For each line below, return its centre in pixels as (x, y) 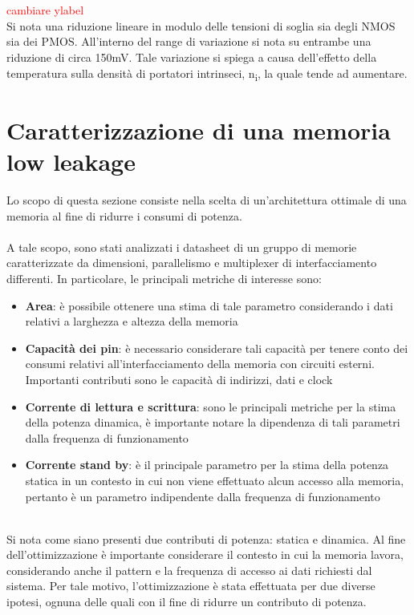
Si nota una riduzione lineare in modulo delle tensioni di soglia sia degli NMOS (201, 25)
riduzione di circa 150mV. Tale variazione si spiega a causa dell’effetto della (192, 57)
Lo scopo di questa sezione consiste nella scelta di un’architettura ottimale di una (207, 200)
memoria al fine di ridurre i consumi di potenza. (124, 215)
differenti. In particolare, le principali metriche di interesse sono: (164, 278)
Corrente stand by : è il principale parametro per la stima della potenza (207, 465)
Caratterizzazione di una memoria (199, 129)
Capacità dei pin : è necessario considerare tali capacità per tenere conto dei (217, 348)
